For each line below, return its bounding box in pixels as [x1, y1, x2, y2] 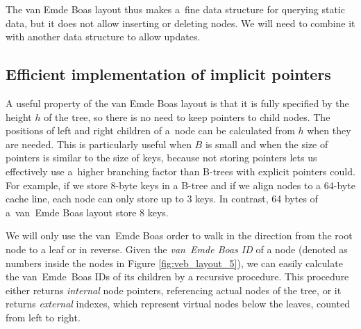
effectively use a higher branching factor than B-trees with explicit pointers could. [6, 163, 355, 178]
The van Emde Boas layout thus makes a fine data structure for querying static [6, 2, 345, 16]
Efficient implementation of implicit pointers [6, 63, 331, 85]
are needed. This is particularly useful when [6, 136, 192, 151]
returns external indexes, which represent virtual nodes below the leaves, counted [6, 296, 350, 311]
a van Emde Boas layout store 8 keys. [6, 204, 169, 219]
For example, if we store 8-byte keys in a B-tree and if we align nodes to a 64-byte [6, 177, 355, 192]
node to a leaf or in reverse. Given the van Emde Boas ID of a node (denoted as [6, 241, 348, 256]
